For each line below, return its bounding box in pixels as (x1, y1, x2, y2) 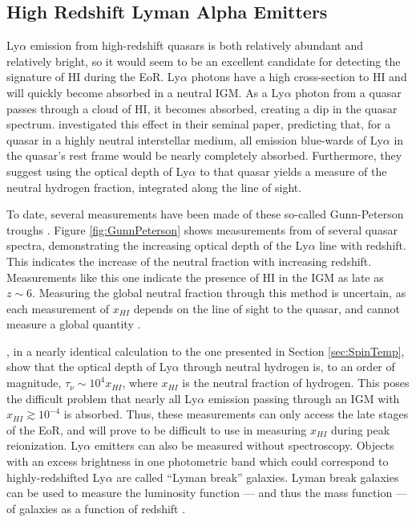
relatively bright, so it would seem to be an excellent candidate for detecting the (6, 52, 401, 69)
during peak (330, 421, 390, 438)
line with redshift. (319, 237, 406, 254)
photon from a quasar (295, 84, 402, 100)
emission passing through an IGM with (208, 389, 400, 406)
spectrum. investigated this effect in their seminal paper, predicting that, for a (6, 116, 391, 133)
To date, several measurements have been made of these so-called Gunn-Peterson (6, 206, 404, 222)
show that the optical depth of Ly (6, 358, 172, 375)
